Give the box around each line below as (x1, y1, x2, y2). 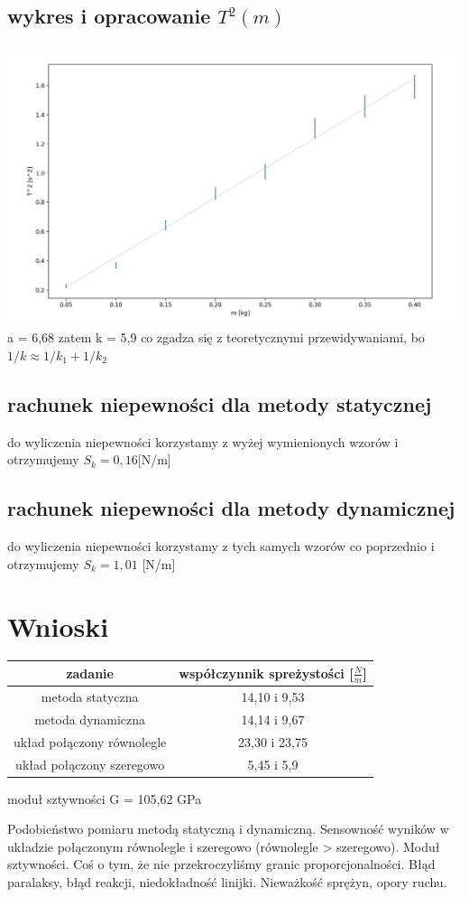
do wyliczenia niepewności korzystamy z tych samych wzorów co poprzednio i (7, 537, 435, 556)
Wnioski (7, 607, 109, 644)
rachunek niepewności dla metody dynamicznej (7, 494, 455, 522)
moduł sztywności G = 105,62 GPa (7, 789, 202, 808)
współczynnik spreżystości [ (179, 663, 354, 682)
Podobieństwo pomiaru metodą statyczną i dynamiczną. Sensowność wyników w (7, 819, 449, 838)
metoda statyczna (41, 687, 139, 706)
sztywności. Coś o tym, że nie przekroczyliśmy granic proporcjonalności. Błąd (7, 855, 436, 874)
